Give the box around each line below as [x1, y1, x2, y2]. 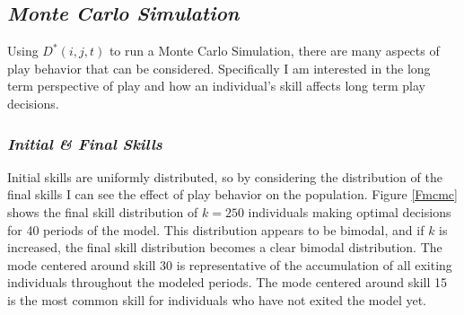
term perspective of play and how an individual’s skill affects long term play [7, 76, 425, 95]
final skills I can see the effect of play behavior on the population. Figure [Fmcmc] [7, 185, 458, 204]
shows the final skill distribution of [7, 202, 198, 221]
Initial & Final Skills [7, 132, 162, 154]
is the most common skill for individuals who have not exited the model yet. [7, 290, 426, 309]
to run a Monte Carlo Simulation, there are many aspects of [109, 41, 440, 60]
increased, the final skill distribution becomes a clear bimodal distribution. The [7, 238, 442, 257]
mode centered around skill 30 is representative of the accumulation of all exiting [7, 255, 452, 274]
